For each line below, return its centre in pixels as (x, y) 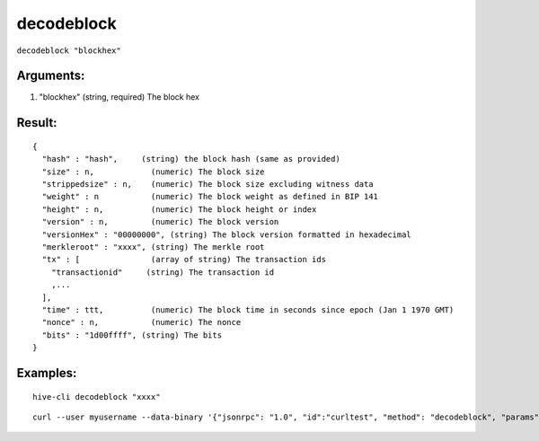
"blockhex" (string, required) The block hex (119, 97)
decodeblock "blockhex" (69, 50)
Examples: (47, 373)
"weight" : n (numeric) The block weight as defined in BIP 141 (210, 197)
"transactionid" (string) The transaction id (162, 272)
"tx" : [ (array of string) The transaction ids (184, 260)
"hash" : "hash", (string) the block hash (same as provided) (191, 159)
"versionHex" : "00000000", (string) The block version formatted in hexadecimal (227, 234)
